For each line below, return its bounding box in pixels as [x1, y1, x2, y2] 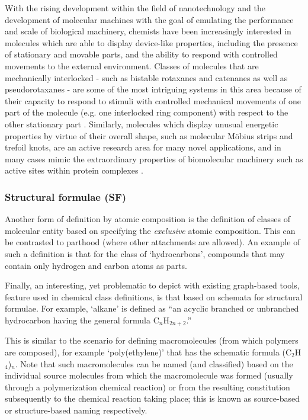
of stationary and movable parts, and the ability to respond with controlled [5, 48, 278, 60]
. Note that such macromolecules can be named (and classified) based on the [15, 357, 293, 370]
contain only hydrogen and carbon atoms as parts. [5, 259, 187, 271]
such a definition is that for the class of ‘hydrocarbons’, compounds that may [5, 247, 285, 259]
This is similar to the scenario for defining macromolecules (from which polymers [5, 334, 299, 347]
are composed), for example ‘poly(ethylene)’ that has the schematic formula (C [5, 345, 292, 358]
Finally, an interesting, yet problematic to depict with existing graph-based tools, [5, 279, 300, 291]
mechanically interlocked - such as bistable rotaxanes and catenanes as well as [5, 71, 288, 84]
